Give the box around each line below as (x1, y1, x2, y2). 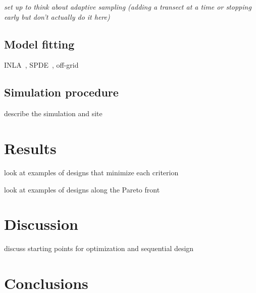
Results (4, 137, 57, 158)
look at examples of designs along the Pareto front (4, 184, 160, 194)
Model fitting (4, 36, 75, 52)
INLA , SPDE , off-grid (4, 60, 79, 70)
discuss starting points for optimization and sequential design (4, 243, 194, 254)
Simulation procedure (4, 84, 119, 100)
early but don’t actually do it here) (4, 11, 110, 22)
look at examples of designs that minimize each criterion (4, 167, 179, 177)
